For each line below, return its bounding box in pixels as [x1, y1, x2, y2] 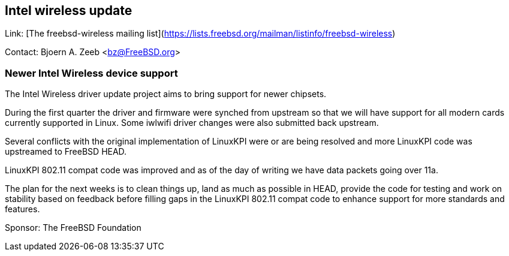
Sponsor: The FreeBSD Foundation [5, 222, 141, 233]
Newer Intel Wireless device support [5, 67, 178, 79]
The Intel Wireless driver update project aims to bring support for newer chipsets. [5, 89, 327, 100]
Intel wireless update [5, 3, 132, 18]
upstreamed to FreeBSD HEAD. [5, 146, 127, 157]
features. [5, 204, 40, 215]
